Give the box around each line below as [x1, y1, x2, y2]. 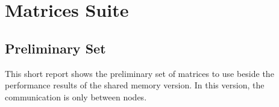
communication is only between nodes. [5, 90, 147, 103]
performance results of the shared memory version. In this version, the [5, 79, 265, 91]
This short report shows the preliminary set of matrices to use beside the [5, 67, 274, 79]
